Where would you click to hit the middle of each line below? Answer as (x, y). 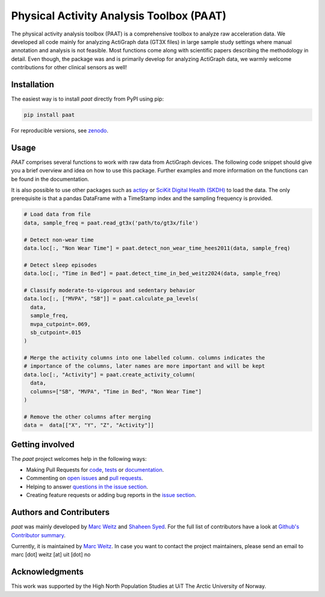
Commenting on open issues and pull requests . (85, 478)
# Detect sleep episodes (60, 265)
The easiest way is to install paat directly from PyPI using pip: (88, 99)
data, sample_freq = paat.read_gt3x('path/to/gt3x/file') (111, 223)
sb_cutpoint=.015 (56, 332)
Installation (32, 84)
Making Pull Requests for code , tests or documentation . (95, 470)
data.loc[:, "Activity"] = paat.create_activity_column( (110, 374)
